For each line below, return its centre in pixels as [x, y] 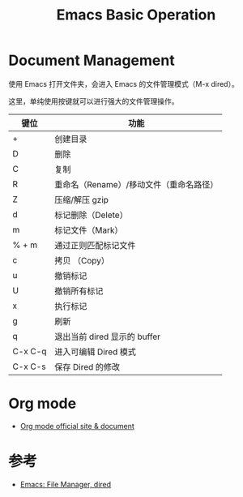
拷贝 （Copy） [82, 260]
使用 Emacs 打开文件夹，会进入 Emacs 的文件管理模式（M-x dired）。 [124, 84]
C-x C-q [30, 351]
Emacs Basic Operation [136, 15]
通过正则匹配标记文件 [95, 245]
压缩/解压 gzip [81, 199]
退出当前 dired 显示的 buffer [107, 336]
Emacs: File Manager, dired [66, 484]
